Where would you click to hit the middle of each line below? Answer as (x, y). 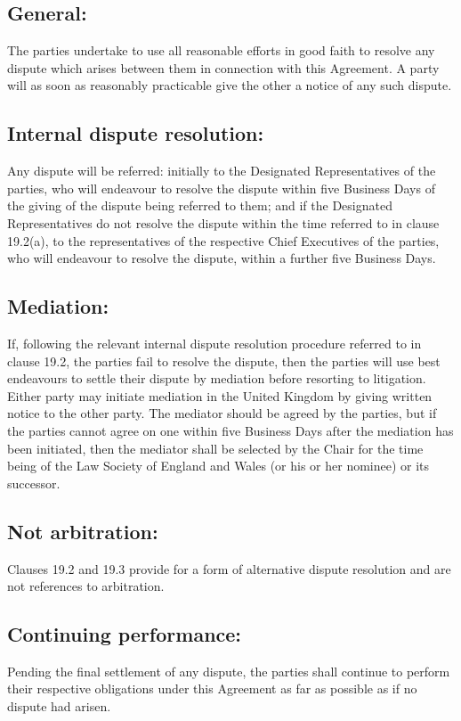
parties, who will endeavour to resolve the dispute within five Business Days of (221, 188)
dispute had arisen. (59, 706)
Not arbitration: (83, 531)
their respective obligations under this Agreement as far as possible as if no (212, 688)
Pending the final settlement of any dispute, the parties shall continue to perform (229, 671)
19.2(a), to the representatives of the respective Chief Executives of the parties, (223, 240)
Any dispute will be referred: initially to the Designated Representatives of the (222, 171)
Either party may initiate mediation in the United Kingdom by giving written (220, 395)
